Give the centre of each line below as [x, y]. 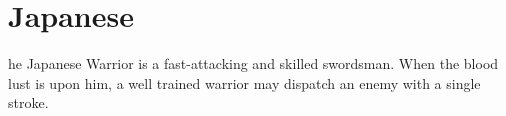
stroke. [28, 102]
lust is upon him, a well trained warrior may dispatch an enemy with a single [244, 82]
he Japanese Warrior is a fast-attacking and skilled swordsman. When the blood [253, 63]
